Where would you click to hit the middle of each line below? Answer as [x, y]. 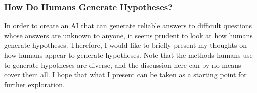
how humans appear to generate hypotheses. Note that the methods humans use [128, 55]
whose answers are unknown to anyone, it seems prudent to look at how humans [128, 35]
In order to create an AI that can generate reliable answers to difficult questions [128, 25]
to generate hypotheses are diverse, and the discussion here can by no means [123, 65]
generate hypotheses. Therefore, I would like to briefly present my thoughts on [125, 45]
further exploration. [34, 84]
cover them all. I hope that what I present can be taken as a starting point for [125, 75]
